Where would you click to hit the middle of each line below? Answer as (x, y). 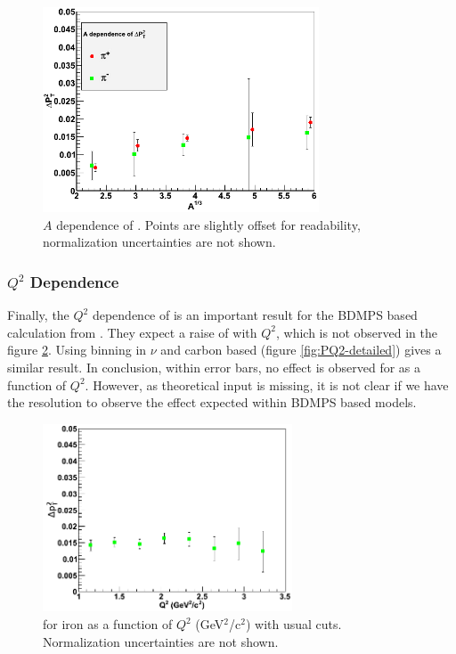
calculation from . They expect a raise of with (132, 332)
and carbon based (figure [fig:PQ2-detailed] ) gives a (301, 350)
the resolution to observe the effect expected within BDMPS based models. (212, 402)
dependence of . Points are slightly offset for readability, (208, 224)
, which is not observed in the (357, 332)
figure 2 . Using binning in (77, 350)
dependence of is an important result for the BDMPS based (255, 315)
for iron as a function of (108, 624)
